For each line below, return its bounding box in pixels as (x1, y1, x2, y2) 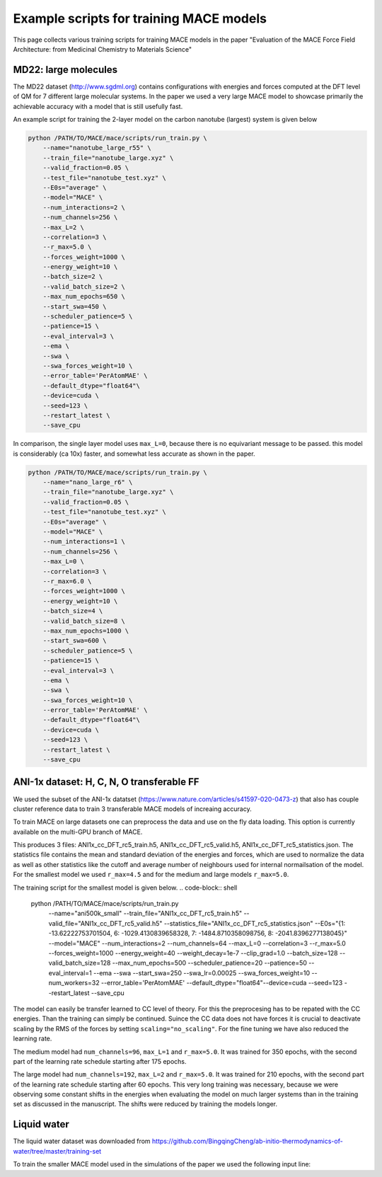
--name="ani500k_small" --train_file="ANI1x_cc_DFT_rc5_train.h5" (48, 909, 243, 918)
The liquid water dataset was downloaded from (13, 1137, 151, 1146)
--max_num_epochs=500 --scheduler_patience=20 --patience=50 (112, 959, 308, 968)
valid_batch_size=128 (48, 959, 111, 968)
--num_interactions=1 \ (42, 538, 125, 546)
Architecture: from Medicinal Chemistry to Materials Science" (13, 45, 192, 53)
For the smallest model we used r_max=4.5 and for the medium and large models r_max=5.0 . (13, 871, 289, 879)
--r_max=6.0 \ (42, 577, 92, 585)
